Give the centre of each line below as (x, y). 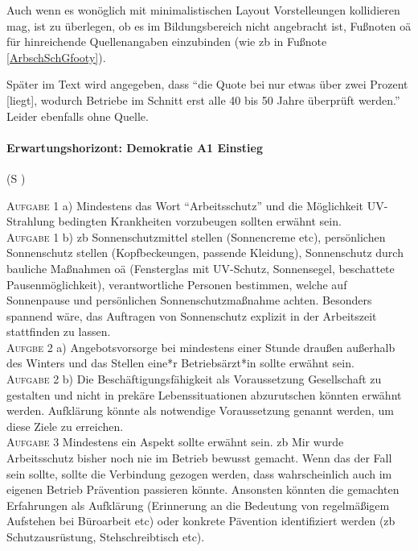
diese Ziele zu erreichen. (65, 426)
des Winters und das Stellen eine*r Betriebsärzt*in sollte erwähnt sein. (180, 363)
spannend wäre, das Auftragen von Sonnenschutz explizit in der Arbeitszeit (192, 315)
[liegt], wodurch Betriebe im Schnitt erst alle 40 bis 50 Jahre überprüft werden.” (203, 99)
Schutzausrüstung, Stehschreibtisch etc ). (106, 537)
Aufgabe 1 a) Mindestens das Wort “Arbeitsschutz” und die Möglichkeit (185, 205)
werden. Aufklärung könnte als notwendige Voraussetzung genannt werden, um (200, 410)
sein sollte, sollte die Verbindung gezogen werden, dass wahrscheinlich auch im (199, 473)
